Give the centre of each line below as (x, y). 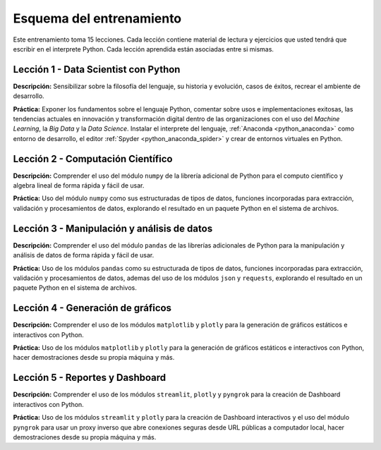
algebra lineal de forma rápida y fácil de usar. (79, 186)
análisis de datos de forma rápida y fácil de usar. (84, 255)
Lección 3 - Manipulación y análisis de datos (113, 228)
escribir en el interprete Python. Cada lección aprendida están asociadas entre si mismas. (144, 49)
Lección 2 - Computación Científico (93, 159)
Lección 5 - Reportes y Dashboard (89, 378)
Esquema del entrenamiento (97, 18)
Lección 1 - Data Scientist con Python (97, 69)
